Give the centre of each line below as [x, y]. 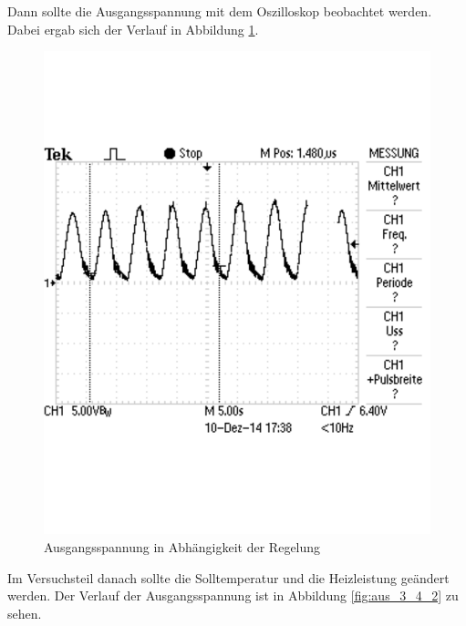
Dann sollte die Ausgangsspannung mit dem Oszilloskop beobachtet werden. [220, 11]
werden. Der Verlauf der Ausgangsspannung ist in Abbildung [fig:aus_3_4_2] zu [233, 595]
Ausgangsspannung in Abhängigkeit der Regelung [182, 546]
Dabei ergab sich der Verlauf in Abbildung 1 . [133, 29]
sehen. [25, 613]
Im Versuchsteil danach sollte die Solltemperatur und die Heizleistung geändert [228, 577]
